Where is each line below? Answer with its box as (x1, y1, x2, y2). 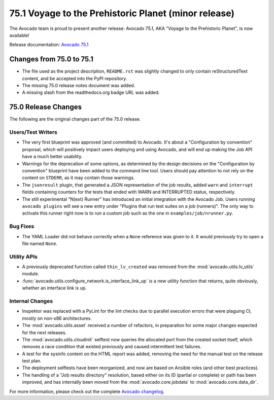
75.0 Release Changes (9, 103, 82, 112)
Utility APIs (9, 253, 38, 260)
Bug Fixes (9, 223, 35, 230)
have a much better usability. (22, 154, 83, 160)
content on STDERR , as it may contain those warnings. (22, 175, 135, 181)
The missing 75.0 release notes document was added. (22, 83, 135, 89)
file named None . (22, 240, 58, 246)
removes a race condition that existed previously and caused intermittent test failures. (22, 344, 201, 350)
